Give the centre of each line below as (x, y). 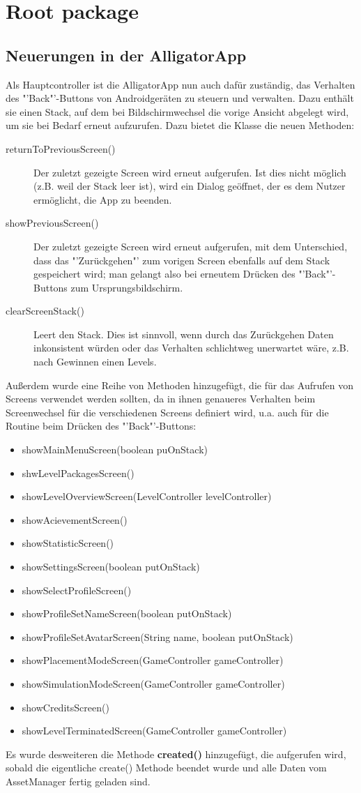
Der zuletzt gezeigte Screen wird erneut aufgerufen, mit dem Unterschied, (191, 246)
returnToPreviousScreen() (61, 148)
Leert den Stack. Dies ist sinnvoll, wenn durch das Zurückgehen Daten (184, 334)
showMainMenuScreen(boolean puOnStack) (115, 450)
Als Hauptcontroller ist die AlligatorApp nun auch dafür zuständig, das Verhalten (180, 84)
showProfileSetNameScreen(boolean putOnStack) (127, 613)
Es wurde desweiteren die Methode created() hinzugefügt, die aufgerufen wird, (176, 754)
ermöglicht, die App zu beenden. (103, 199)
